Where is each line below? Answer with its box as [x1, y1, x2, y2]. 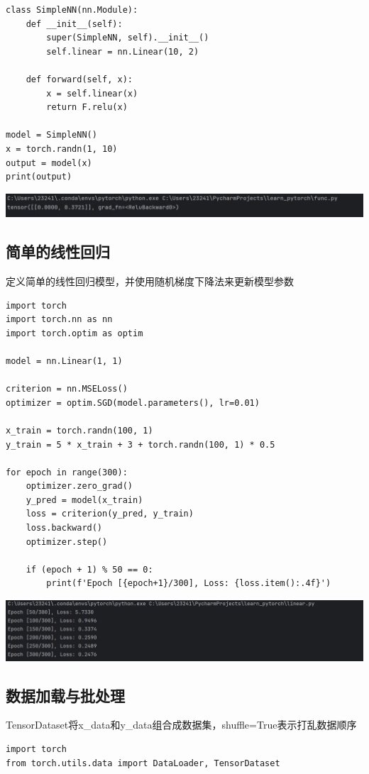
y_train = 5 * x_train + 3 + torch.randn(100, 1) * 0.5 [6, 439, 275, 450]
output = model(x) [6, 157, 92, 168]
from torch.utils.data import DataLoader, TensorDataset [6, 758, 280, 768]
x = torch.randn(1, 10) [6, 143, 118, 154]
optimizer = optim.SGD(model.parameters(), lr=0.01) [6, 397, 260, 408]
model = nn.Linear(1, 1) [6, 355, 123, 366]
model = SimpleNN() [6, 130, 97, 140]
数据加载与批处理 [6, 684, 125, 706]
